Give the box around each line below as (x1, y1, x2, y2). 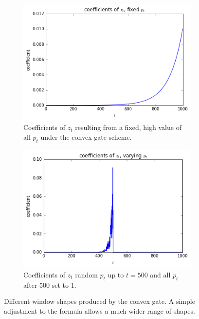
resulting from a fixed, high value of (75, 122, 181, 132)
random (75, 269, 98, 279)
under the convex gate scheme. (40, 132, 132, 142)
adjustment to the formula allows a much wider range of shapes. (4, 305, 195, 316)
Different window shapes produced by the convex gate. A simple (4, 296, 195, 306)
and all (150, 269, 171, 279)
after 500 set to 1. (23, 279, 76, 290)
